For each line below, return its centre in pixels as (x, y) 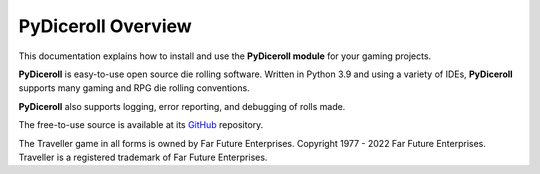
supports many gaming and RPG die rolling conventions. (134, 88)
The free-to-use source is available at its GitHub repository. (141, 125)
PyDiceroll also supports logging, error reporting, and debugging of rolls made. (182, 106)
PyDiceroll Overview (105, 26)
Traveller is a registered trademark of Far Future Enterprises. (143, 157)
